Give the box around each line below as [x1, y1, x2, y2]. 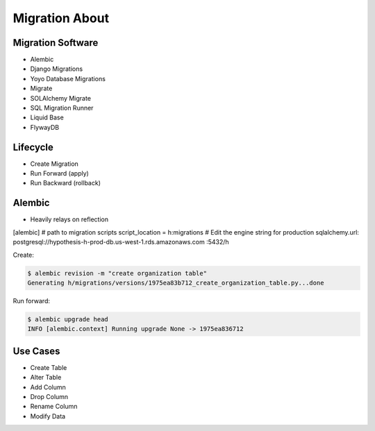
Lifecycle [12, 141, 53, 153]
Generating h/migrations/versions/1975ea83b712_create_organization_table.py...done [27, 278, 324, 287]
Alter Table [30, 373, 62, 382]
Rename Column [30, 403, 78, 411]
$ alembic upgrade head [27, 315, 109, 323]
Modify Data [30, 412, 66, 420]
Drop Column [30, 392, 69, 400]
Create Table [30, 363, 67, 371]
